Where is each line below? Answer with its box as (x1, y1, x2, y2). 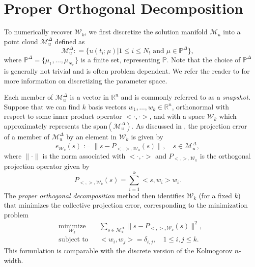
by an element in (66, 131, 117, 141)
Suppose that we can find (4, 101, 80, 111)
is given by (131, 131, 164, 141)
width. (4, 255, 23, 265)
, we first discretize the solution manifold (85, 27, 208, 37)
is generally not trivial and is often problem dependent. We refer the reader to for (4, 66, 250, 76)
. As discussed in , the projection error (131, 120, 247, 131)
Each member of (4, 92, 53, 102)
